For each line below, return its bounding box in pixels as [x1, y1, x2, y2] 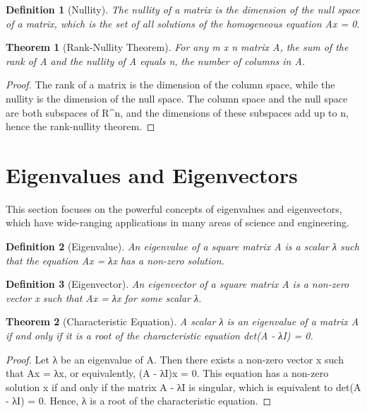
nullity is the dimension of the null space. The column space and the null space [6, 91, 348, 105]
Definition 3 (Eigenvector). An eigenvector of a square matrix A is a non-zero [6, 277, 349, 291]
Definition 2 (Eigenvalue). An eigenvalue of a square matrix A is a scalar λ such [6, 239, 359, 254]
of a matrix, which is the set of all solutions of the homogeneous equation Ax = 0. [6, 16, 360, 30]
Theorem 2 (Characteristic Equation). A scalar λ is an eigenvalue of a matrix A [6, 314, 359, 329]
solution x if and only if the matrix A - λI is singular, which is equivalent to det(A [6, 379, 361, 394]
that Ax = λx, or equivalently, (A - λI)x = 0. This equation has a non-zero [6, 366, 329, 380]
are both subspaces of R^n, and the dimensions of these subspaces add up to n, [6, 105, 349, 120]
